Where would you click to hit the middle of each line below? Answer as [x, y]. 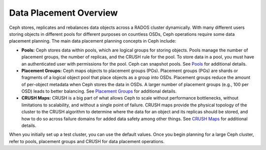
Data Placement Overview [64, 13]
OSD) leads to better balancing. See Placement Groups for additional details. [99, 91]
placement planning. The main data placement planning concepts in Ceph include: [93, 41]
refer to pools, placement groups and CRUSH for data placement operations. [87, 141]
